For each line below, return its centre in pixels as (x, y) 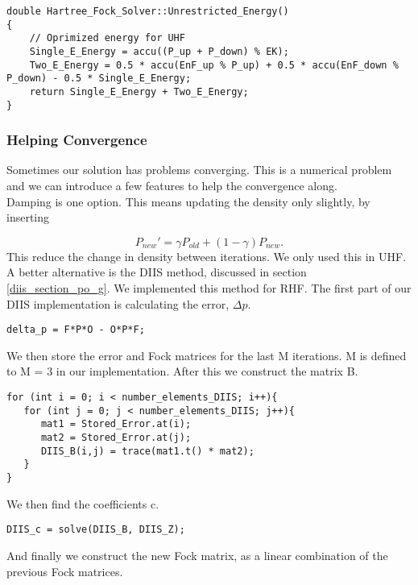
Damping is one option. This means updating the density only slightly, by (188, 201)
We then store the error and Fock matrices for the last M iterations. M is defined (207, 355)
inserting (28, 217)
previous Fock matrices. (65, 571)
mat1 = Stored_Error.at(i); (116, 424)
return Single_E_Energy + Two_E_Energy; (139, 91)
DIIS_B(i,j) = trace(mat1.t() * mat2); (147, 451)
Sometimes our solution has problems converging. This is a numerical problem (199, 170)
